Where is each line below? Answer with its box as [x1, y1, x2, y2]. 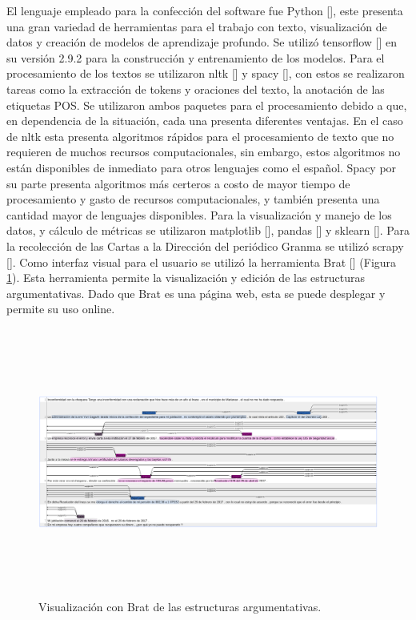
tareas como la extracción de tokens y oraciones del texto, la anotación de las [6, 80, 385, 97]
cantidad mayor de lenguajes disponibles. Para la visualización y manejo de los [6, 206, 392, 223]
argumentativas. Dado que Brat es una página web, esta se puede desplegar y [6, 284, 386, 301]
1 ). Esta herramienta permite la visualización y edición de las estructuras [6, 269, 365, 286]
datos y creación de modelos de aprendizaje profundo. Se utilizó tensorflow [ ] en [6, 34, 398, 50]
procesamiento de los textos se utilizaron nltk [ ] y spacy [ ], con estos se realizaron [6, 65, 405, 82]
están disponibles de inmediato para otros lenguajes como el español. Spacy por [6, 159, 397, 175]
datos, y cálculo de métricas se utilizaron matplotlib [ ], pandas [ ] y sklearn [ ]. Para [6, 222, 410, 239]
